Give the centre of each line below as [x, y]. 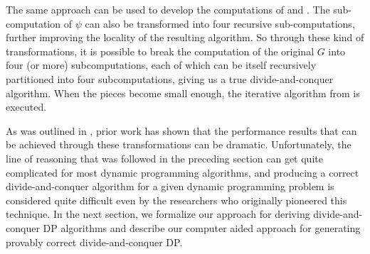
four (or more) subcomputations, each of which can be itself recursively [161, 65]
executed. [26, 107]
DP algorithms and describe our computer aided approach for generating [202, 227]
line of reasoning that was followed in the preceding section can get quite [164, 158]
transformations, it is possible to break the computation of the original [160, 51]
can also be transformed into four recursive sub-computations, [220, 23]
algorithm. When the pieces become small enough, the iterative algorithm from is [183, 93]
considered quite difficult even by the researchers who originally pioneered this [176, 200]
